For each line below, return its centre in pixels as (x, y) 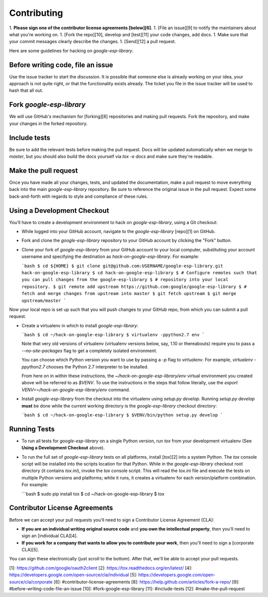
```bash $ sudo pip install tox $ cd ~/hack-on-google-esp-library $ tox (93, 494)
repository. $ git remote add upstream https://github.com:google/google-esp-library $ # (134, 287)
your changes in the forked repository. (48, 123)
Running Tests (32, 429)
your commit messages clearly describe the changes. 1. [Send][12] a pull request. (93, 42)
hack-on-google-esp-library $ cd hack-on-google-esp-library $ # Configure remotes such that (139, 272)
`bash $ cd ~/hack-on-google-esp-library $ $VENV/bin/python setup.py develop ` (122, 415)
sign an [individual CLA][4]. (50, 536)
